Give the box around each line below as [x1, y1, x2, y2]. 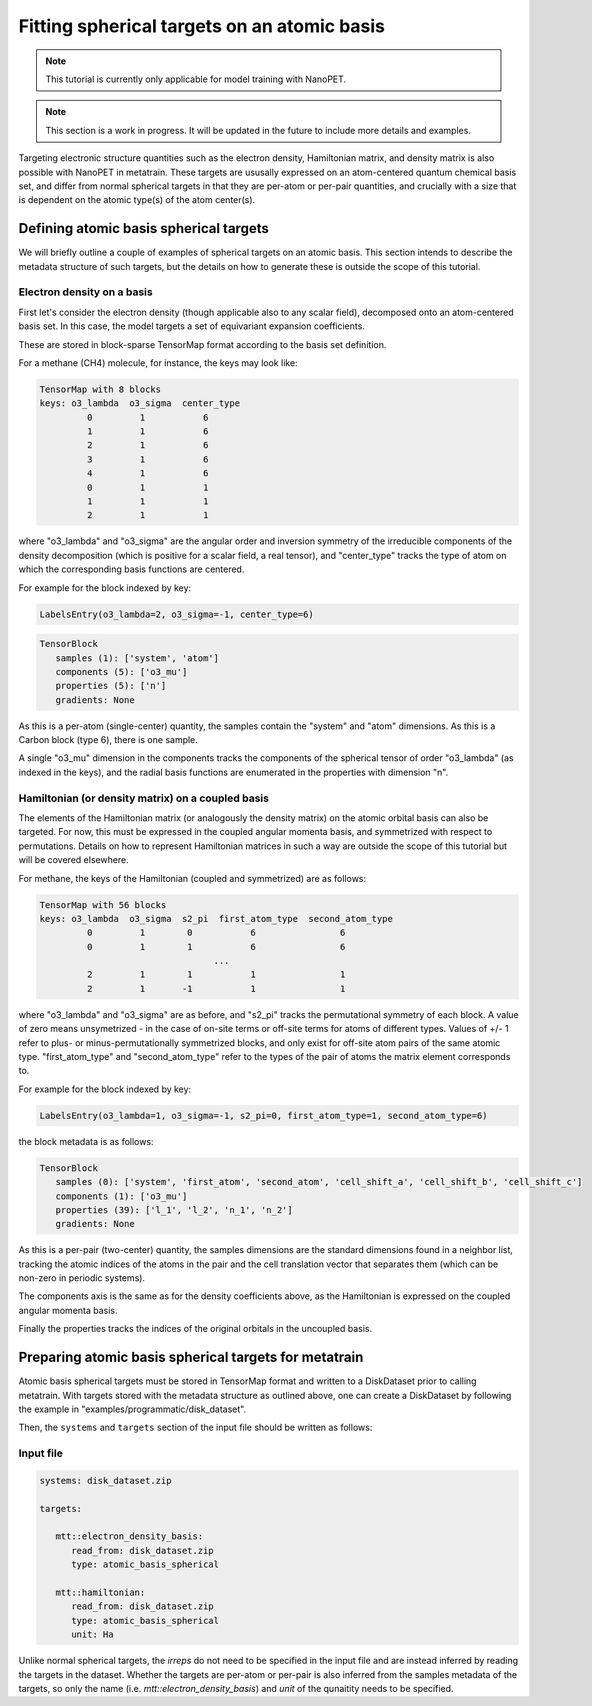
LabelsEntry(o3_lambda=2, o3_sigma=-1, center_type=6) [39, 608, 314, 620]
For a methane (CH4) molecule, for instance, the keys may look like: [18, 356, 299, 369]
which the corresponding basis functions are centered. [18, 563, 245, 575]
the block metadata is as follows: [18, 1135, 154, 1147]
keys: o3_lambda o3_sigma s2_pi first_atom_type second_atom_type [39, 913, 394, 924]
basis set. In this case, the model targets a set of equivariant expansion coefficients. [18, 320, 365, 332]
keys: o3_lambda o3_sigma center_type [39, 398, 240, 409]
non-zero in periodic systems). [18, 1272, 145, 1284]
